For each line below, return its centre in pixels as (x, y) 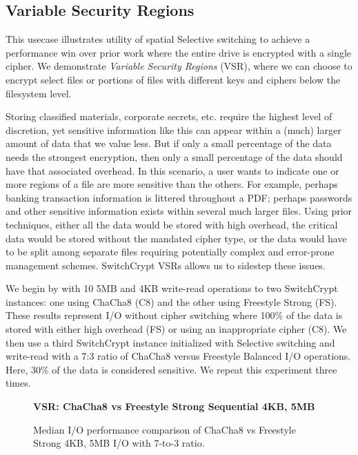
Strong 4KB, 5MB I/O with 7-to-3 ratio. (119, 443)
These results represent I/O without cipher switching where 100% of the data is (174, 315)
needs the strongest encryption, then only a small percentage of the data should (174, 156)
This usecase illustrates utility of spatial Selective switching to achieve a (158, 39)
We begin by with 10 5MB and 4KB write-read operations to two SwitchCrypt (172, 288)
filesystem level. (39, 93)
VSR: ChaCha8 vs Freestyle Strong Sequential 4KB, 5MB (174, 406)
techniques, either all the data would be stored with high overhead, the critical (172, 224)
